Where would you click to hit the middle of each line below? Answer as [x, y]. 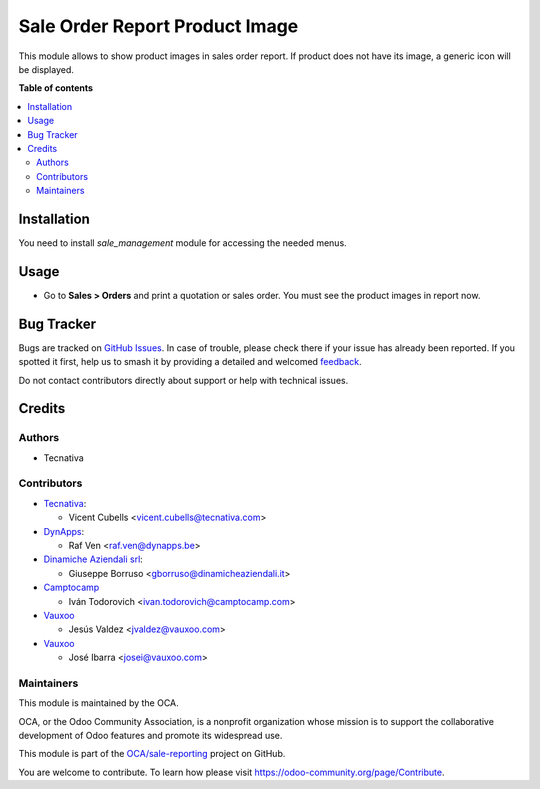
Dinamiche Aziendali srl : [93, 559]
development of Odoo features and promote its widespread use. [150, 736]
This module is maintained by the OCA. [98, 703]
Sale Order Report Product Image [158, 26]
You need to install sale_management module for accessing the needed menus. [182, 242]
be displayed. [46, 69]
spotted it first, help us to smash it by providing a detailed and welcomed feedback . [190, 362]
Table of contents [56, 88]
